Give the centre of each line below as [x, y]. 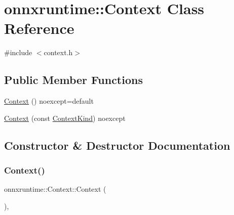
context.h [58, 52]
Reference [39, 28]
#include [18, 52]
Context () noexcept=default [49, 101]
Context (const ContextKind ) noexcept [65, 118]
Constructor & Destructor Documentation [117, 145]
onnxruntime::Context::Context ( [55, 189]
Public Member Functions [73, 80]
